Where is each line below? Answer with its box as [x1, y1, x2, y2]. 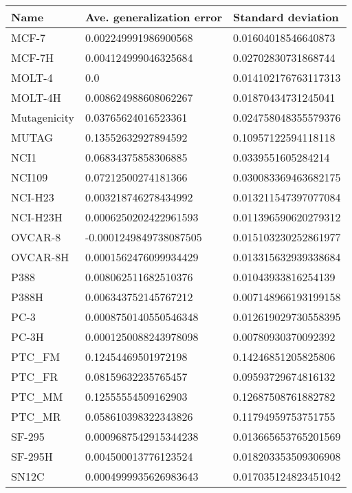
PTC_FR [11, 369, 58, 384]
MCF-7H [11, 50, 54, 65]
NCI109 [11, 169, 48, 185]
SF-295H [11, 448, 53, 464]
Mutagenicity [11, 109, 75, 125]
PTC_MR [11, 408, 61, 424]
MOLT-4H [11, 89, 61, 105]
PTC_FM [11, 349, 60, 364]
